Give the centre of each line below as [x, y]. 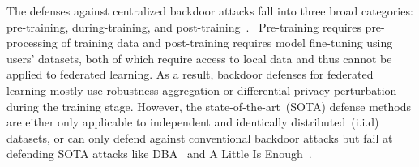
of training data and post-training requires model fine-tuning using [227, 43]
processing [32, 43]
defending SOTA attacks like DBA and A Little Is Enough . [159, 154]
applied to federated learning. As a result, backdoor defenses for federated [190, 74]
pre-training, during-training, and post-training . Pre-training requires [184, 26]
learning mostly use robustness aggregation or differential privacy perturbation [202, 90]
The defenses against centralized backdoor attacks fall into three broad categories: [210, 11]
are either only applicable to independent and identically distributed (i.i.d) [193, 122]
